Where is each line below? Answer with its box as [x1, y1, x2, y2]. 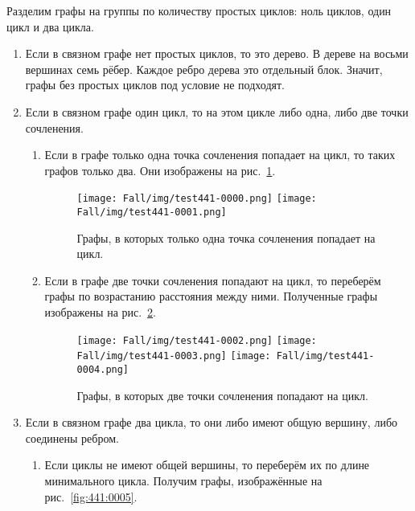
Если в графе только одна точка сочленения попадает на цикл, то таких [44, 146, 396, 163]
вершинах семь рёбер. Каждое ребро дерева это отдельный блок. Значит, [25, 60, 383, 77]
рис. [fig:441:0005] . [44, 488, 138, 505]
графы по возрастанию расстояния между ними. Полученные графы [44, 288, 378, 305]
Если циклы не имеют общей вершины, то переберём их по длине [44, 456, 370, 473]
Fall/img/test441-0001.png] [76, 206, 227, 218]
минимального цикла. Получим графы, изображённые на [44, 472, 323, 489]
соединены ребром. [25, 429, 119, 446]
